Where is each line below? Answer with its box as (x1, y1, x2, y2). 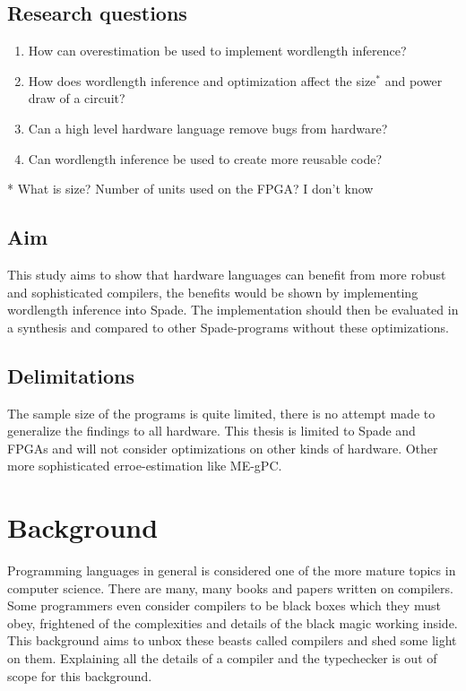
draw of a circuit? (28, 89, 125, 108)
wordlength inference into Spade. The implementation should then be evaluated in (7, 300, 459, 319)
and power (384, 71, 443, 90)
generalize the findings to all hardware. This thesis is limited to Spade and (7, 421, 416, 440)
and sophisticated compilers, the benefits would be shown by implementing (7, 282, 419, 301)
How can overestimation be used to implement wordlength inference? (28, 41, 407, 60)
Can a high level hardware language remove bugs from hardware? (28, 118, 388, 137)
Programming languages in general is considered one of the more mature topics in (7, 561, 456, 580)
